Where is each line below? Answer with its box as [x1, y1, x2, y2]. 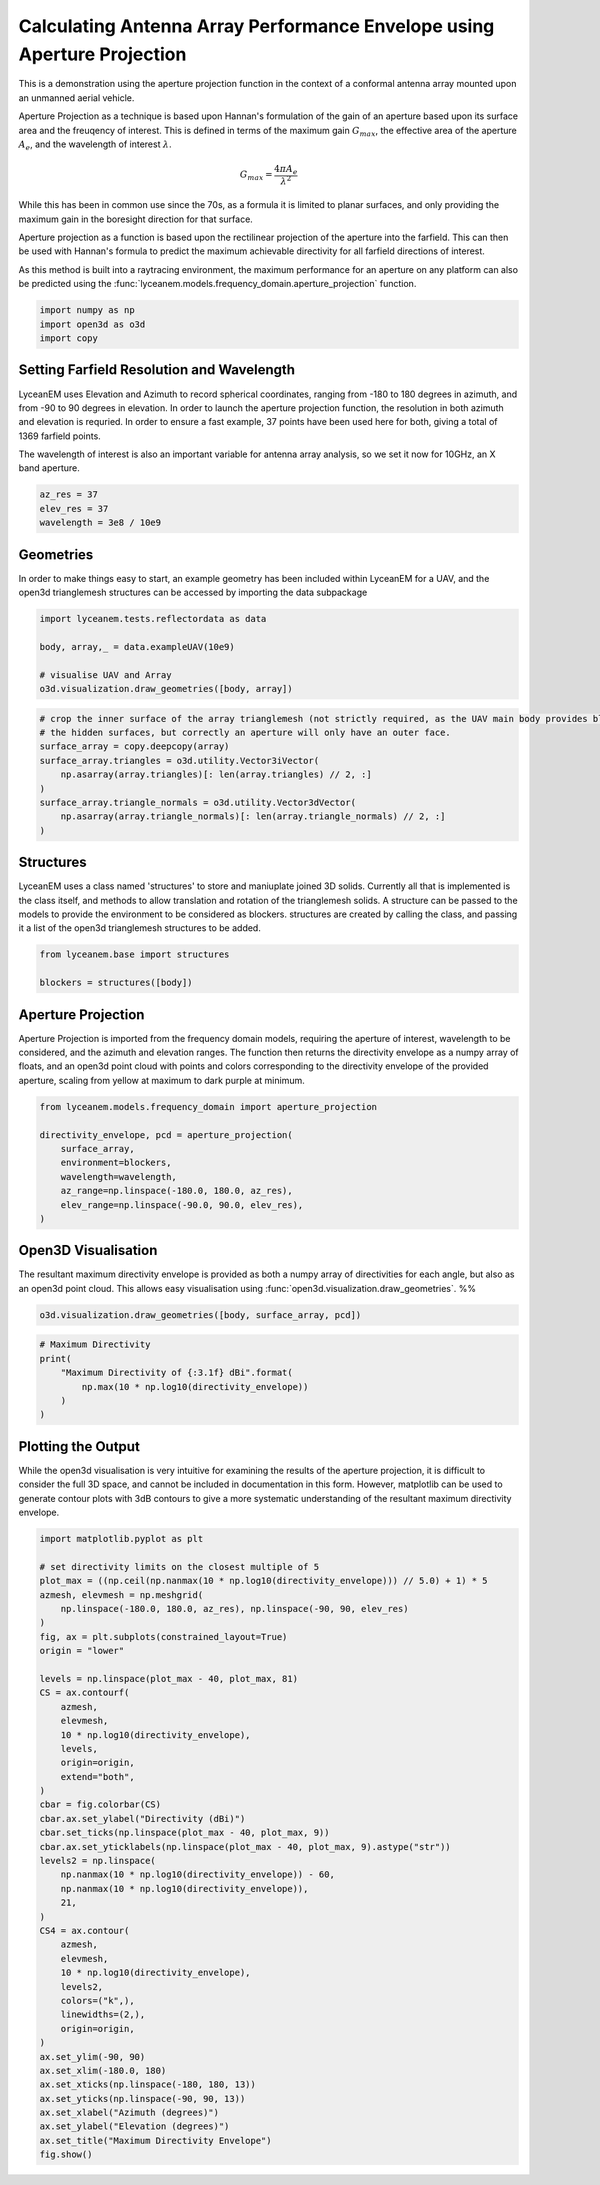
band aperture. [18, 462, 80, 474]
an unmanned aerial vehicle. [18, 91, 135, 104]
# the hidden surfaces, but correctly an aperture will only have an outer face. [39, 727, 452, 739]
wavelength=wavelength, [60, 1171, 177, 1182]
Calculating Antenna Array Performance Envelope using [18, 15, 495, 37]
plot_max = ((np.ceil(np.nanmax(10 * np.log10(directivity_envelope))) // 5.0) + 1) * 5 [39, 1575, 489, 1587]
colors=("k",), [60, 1995, 135, 2006]
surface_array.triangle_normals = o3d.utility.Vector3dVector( [39, 796, 357, 808]
